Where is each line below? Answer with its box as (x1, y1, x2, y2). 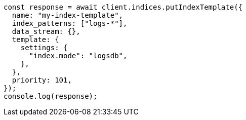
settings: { (20, 44, 68, 52)
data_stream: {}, (12, 27, 80, 35)
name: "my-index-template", (12, 11, 124, 19)
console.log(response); (4, 92, 98, 100)
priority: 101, (12, 76, 72, 84)
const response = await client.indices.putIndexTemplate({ (4, 3, 243, 11)
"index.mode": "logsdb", (29, 52, 128, 60)
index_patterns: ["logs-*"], (12, 19, 128, 27)
